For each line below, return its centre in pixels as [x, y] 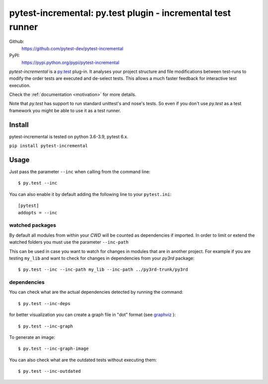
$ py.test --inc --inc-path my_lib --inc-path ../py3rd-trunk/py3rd [103, 270]
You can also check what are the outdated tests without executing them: [83, 360]
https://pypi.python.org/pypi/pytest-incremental [70, 63]
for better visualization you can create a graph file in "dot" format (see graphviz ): [93, 315]
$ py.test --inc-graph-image [53, 349]
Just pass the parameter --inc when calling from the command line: [80, 172]
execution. [20, 85]
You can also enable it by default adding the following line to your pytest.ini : [90, 194]
